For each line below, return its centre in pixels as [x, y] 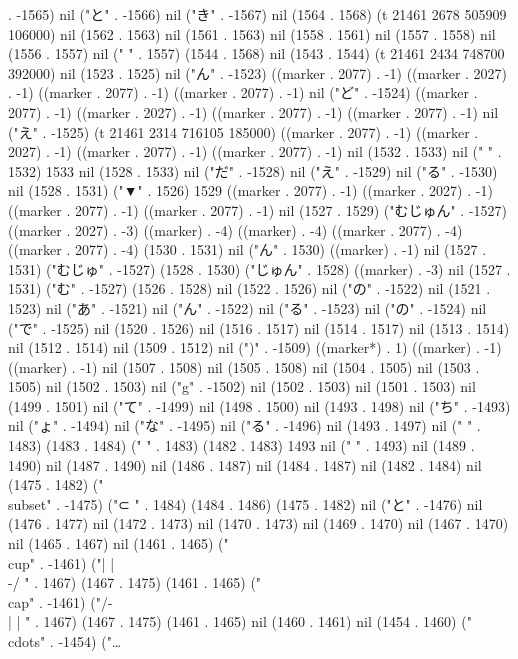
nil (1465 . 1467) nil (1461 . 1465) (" [118, 543]
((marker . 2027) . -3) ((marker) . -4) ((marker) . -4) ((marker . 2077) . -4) [235, 229]
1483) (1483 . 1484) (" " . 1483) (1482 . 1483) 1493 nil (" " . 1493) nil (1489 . [241, 445]
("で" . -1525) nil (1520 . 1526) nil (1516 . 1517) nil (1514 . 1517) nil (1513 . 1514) [259, 327]
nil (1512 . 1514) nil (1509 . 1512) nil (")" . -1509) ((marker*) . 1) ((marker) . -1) [255, 347]
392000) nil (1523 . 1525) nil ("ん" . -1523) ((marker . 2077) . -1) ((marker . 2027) [258, 72]
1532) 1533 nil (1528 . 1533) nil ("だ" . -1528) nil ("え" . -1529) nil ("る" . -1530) [253, 170]
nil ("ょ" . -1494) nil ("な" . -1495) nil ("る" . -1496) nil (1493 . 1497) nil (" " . [244, 425]
